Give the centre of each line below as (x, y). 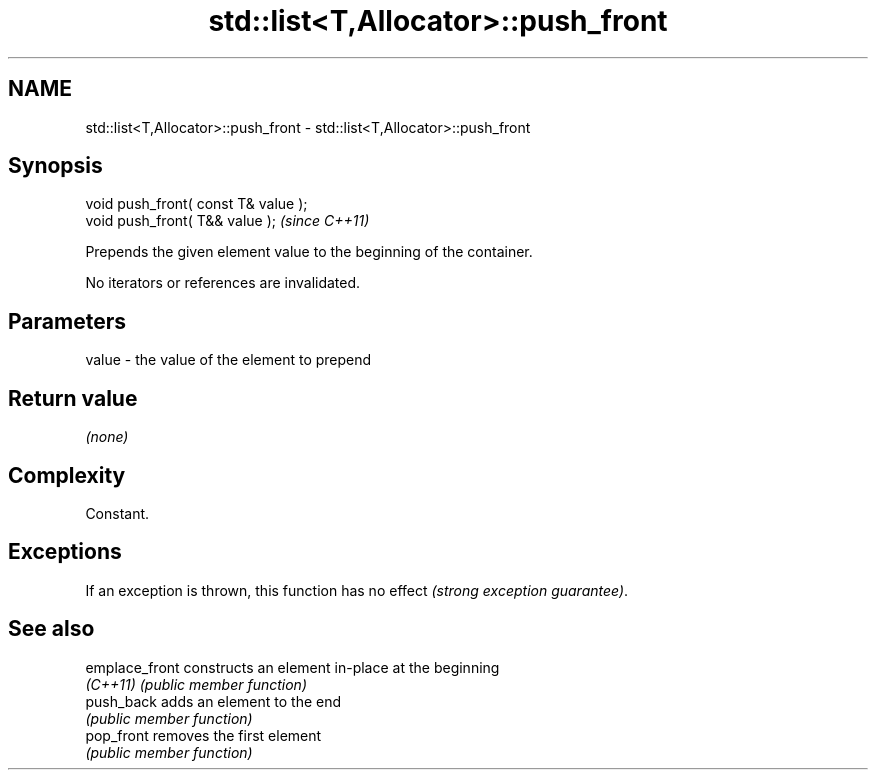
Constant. (117, 513)
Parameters (67, 321)
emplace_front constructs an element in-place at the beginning (292, 667)
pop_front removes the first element (203, 735)
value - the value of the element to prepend (228, 360)
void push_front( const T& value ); (196, 204)
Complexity (67, 475)
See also (51, 629)
